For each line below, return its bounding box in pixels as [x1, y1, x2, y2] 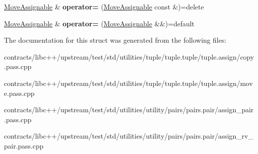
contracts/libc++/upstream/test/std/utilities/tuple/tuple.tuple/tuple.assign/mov [4, 77, 253, 88]
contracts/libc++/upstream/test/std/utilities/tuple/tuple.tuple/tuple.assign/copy [4, 51, 254, 62]
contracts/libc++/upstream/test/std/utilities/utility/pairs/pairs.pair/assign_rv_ [4, 131, 254, 141]
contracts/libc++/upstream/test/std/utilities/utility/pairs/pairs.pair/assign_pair [4, 104, 254, 115]
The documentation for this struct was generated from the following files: [4, 35, 227, 45]
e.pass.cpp [4, 87, 35, 98]
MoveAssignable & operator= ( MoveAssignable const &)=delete [4, 1, 204, 11]
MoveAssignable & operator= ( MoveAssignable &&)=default [4, 18, 194, 28]
